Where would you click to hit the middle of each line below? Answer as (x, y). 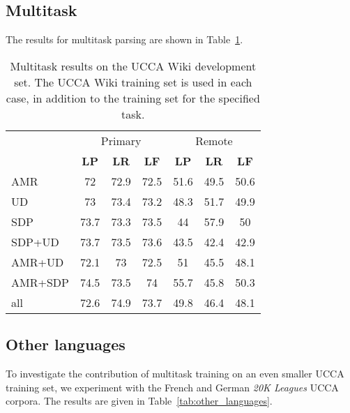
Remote (214, 140)
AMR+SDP (40, 282)
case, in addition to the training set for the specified (133, 98)
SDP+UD (35, 241)
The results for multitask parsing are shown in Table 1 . (124, 39)
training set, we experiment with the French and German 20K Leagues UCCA (172, 387)
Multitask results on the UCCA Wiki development (133, 66)
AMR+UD (38, 262)
